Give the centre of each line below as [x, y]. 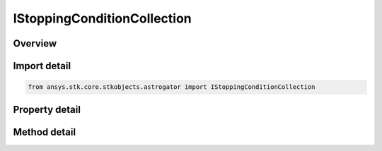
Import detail [42, 66]
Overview [35, 43]
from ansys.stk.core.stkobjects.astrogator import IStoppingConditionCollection [172, 87]
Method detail [45, 132]
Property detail [47, 109]
